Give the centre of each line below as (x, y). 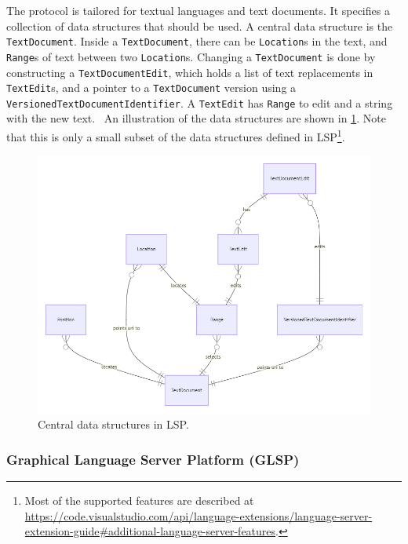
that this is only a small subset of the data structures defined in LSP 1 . (176, 135)
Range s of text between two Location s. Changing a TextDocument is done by (191, 56)
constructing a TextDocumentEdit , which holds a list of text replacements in (190, 72)
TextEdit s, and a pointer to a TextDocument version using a (151, 88)
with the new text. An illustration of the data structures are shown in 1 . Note (196, 118)
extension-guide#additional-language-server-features (150, 531)
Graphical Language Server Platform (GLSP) (153, 459)
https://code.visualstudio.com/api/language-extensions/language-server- (199, 515)
